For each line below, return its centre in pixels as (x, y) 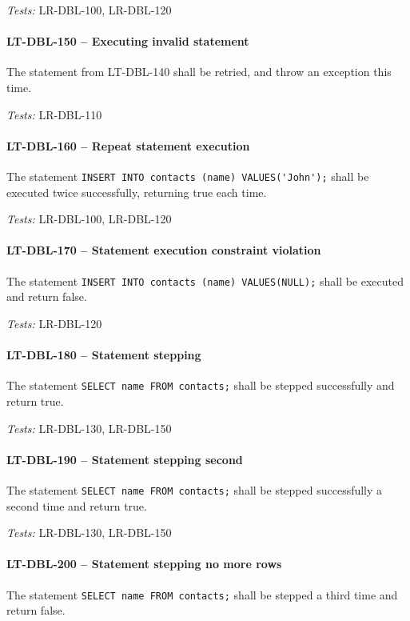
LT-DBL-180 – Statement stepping (104, 355)
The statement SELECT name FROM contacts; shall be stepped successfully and (201, 385)
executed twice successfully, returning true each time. (137, 192)
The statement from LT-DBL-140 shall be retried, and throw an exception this (199, 72)
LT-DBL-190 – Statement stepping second (125, 459)
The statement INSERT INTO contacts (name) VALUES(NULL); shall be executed (205, 280)
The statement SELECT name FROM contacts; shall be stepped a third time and (202, 594)
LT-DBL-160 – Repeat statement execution (128, 145)
